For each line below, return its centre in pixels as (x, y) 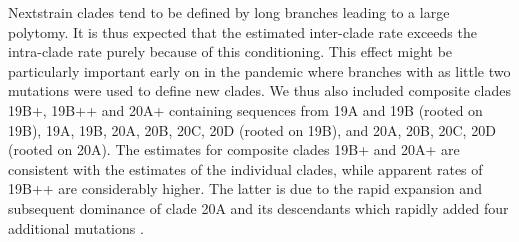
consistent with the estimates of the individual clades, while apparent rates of (245, 168)
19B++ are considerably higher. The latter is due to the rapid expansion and (245, 188)
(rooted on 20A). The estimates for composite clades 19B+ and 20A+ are (234, 149)
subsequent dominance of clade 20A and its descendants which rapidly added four (258, 207)
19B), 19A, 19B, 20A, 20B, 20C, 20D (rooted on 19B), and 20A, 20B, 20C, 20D (252, 129)
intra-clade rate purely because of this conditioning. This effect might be (230, 51)
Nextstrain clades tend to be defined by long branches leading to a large (229, 12)
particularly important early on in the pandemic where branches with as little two (259, 70)
